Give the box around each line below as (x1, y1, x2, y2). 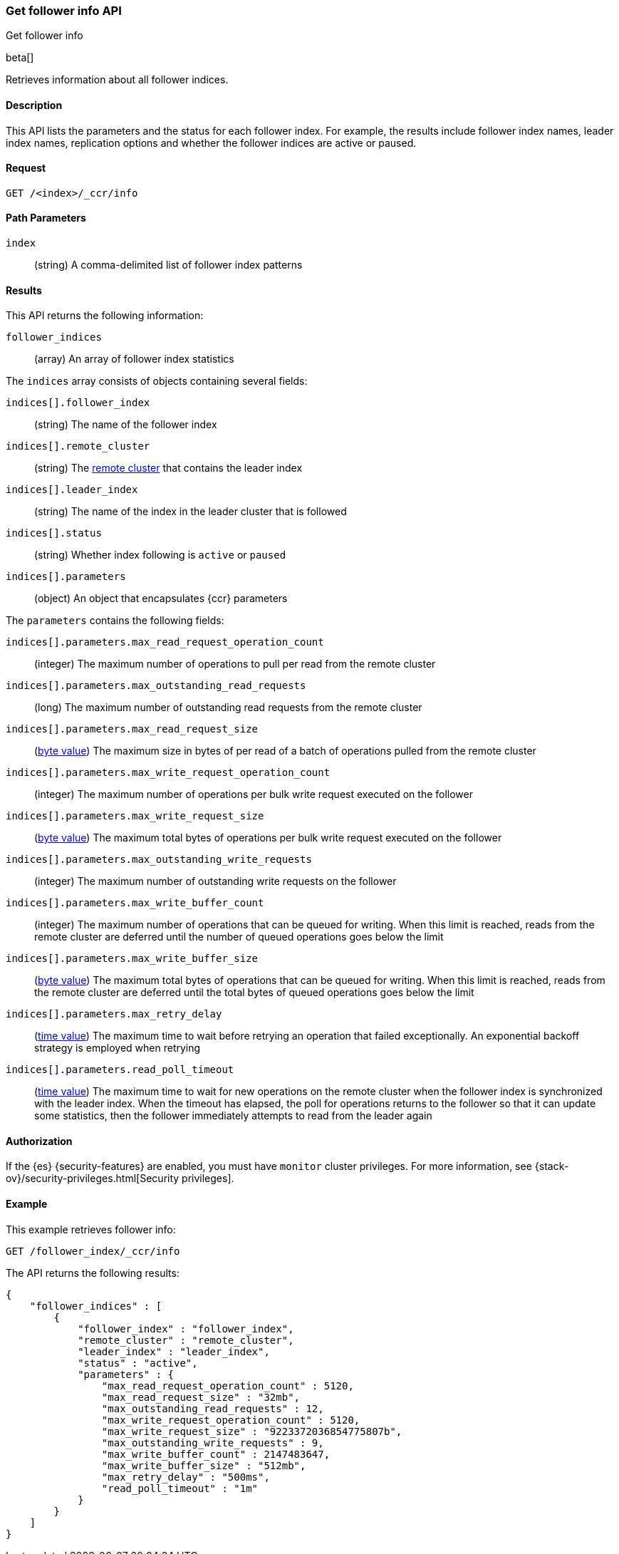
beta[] (6, 51, 34, 64)
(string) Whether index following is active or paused (34, 549, 286, 561)
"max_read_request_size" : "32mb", (101, 1391, 301, 1403)
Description (6, 98, 63, 111)
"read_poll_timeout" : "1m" (101, 1482, 259, 1494)
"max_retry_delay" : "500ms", (101, 1471, 270, 1483)
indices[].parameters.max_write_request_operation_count (6, 767, 331, 779)
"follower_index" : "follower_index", (78, 1322, 294, 1335)
